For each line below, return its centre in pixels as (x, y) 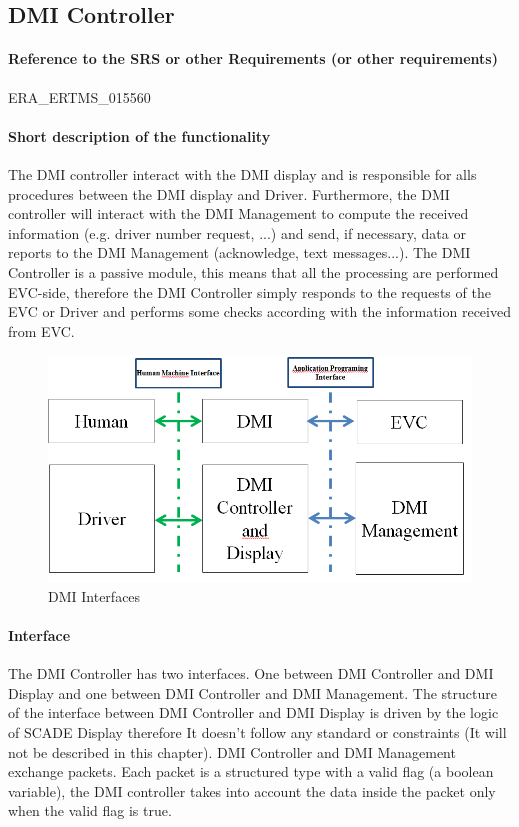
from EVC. (41, 330)
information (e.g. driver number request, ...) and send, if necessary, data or (237, 232)
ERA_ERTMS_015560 (79, 96)
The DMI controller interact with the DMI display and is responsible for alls (242, 173)
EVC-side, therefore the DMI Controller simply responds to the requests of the (249, 291)
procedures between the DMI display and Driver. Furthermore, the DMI (229, 193)
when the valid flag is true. (90, 810)
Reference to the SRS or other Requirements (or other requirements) (253, 58)
